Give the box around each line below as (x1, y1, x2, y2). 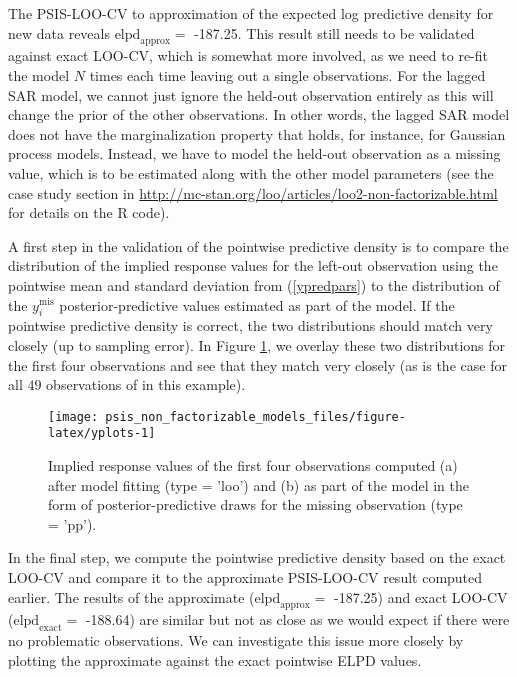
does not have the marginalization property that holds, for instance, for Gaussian (8, 123, 506, 144)
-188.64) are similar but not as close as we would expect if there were (85, 609, 510, 630)
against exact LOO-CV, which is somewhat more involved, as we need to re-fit (8, 45, 489, 66)
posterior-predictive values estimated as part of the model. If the (59, 294, 455, 315)
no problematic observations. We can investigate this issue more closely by (8, 630, 464, 651)
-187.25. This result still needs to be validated (194, 22, 475, 43)
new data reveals (8, 22, 110, 43)
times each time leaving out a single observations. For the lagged (89, 64, 486, 85)
